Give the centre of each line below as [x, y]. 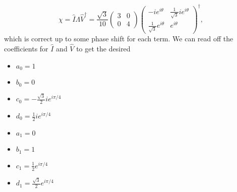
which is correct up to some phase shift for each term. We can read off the [119, 39]
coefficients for [26, 48]
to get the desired [103, 48]
